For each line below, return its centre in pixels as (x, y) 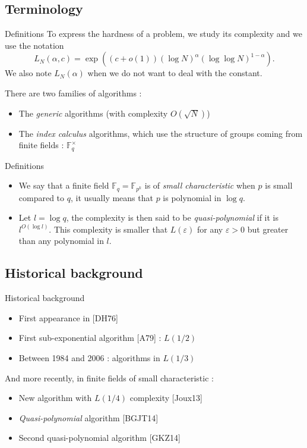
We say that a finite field (64, 185)
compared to (42, 197)
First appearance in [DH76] (68, 317)
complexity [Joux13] (166, 398)
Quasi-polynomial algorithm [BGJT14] (88, 417)
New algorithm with (55, 398)
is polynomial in (192, 197)
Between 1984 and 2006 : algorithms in (89, 358)
